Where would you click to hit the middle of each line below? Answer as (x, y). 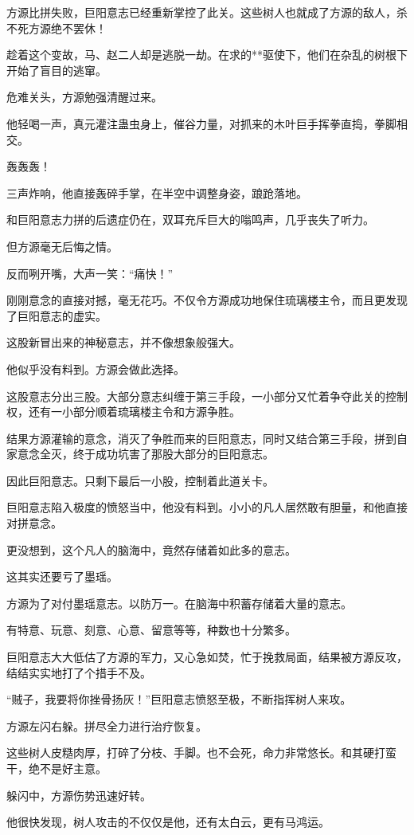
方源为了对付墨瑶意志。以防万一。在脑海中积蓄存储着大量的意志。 (179, 603)
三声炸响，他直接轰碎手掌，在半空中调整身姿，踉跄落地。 (157, 192)
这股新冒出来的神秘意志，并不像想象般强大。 (123, 342)
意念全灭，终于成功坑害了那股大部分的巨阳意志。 (145, 454)
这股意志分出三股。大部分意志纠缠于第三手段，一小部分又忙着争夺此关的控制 (207, 396)
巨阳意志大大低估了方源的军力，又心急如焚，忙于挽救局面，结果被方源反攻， (207, 657)
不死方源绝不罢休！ (57, 27)
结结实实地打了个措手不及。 (79, 672)
